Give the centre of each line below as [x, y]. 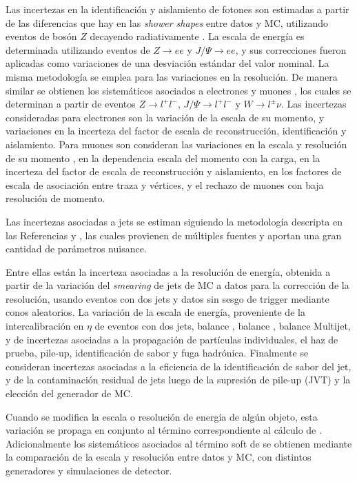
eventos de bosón [41, 36]
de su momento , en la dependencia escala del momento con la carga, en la [163, 158]
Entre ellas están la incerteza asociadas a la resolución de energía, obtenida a [168, 271]
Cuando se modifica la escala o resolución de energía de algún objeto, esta [162, 416]
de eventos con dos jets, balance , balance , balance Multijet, [223, 326]
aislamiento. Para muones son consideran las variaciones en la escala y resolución [176, 144]
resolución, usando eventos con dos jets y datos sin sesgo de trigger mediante [167, 298]
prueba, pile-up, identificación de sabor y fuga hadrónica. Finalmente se [157, 353]
